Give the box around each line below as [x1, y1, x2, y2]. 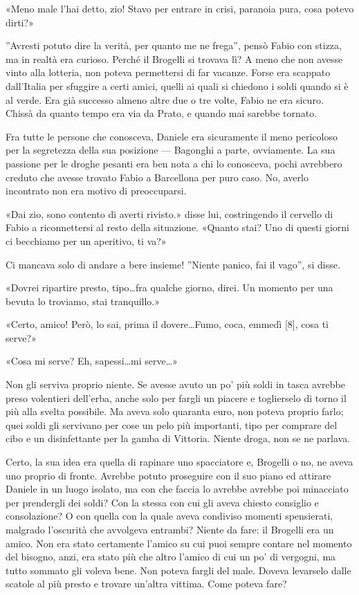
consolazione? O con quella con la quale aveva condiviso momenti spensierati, [6, 509, 333, 523]
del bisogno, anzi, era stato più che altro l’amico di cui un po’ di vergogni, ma [6, 549, 336, 564]
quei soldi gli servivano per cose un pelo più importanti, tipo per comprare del [6, 417, 338, 432]
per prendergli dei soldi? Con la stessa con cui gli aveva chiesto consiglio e [6, 495, 319, 509]
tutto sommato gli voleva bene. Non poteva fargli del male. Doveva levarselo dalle [6, 562, 351, 577]
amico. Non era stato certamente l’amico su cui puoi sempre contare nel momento [6, 535, 352, 550]
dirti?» [6, 15, 34, 29]
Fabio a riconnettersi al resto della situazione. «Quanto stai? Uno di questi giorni [6, 220, 349, 235]
